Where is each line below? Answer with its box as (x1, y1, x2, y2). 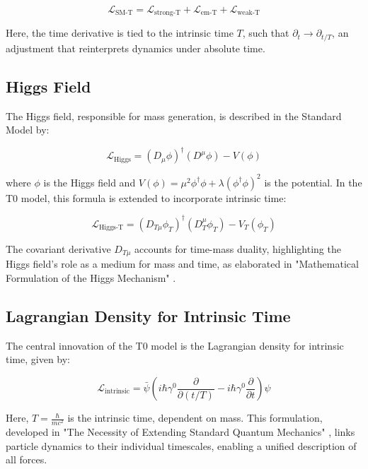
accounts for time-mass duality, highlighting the (134, 241, 341, 256)
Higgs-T (98, 224, 124, 232)
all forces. (6, 452, 47, 467)
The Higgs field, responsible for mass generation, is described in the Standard (6, 108, 342, 123)
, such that (242, 25, 289, 40)
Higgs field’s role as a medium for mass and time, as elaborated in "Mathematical (6, 256, 359, 271)
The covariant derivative (6, 241, 111, 256)
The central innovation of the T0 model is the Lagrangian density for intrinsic (6, 338, 344, 352)
